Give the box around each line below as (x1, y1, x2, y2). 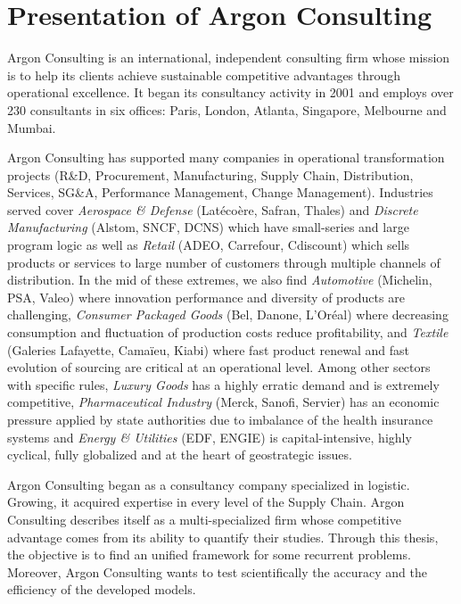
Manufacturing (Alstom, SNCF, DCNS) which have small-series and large (7, 218, 409, 236)
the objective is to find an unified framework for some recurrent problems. (7, 545, 411, 564)
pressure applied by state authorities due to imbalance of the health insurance (7, 410, 433, 428)
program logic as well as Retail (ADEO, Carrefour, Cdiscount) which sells (7, 236, 410, 254)
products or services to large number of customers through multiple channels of (7, 252, 440, 271)
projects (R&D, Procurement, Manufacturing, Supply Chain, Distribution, (7, 165, 414, 184)
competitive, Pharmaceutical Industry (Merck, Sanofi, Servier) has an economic (7, 393, 440, 411)
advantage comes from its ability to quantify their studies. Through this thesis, (7, 527, 439, 546)
